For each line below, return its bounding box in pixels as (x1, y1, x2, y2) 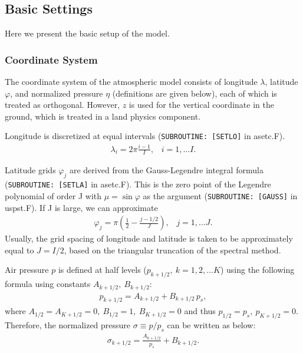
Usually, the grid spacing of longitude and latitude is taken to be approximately (5, 232, 293, 245)
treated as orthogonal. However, (5, 98, 120, 111)
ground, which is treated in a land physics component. (5, 110, 201, 122)
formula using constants (5, 278, 91, 290)
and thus (184, 305, 216, 317)
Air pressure (5, 263, 49, 276)
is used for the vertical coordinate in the (129, 98, 274, 111)
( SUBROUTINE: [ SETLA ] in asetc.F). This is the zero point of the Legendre (5, 178, 271, 190)
